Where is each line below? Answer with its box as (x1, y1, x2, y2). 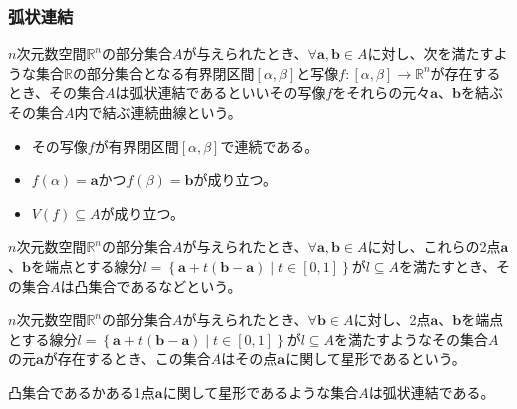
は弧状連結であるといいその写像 (115, 82, 326, 103)
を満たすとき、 (399, 255, 497, 276)
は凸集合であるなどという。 (60, 275, 242, 296)
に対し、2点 (353, 309, 431, 330)
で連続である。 (220, 135, 319, 156)
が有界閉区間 (94, 135, 179, 156)
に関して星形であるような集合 (162, 381, 359, 402)
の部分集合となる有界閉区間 (72, 62, 255, 83)
